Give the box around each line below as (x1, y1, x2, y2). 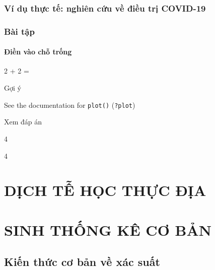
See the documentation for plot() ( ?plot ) (4, 99, 135, 110)
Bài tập (4, 25, 35, 37)
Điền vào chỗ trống (4, 46, 72, 57)
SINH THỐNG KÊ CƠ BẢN (4, 219, 211, 240)
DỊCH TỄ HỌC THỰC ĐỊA (4, 180, 206, 200)
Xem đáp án (4, 116, 42, 127)
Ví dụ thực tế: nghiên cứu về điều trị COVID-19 (4, 2, 206, 14)
